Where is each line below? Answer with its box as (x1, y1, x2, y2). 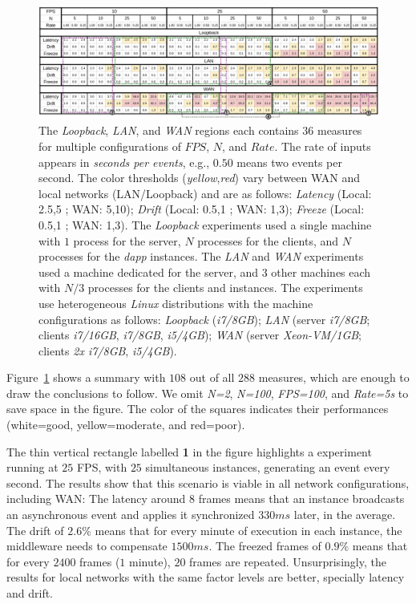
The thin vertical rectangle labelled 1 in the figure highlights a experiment (6, 443, 372, 460)
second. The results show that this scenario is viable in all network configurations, (6, 474, 410, 491)
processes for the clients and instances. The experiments (87, 279, 363, 296)
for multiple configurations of (38, 137, 181, 154)
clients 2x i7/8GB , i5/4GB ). (38, 342, 177, 359)
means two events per (236, 153, 342, 170)
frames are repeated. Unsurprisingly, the (189, 553, 386, 570)
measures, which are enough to (258, 369, 410, 386)
